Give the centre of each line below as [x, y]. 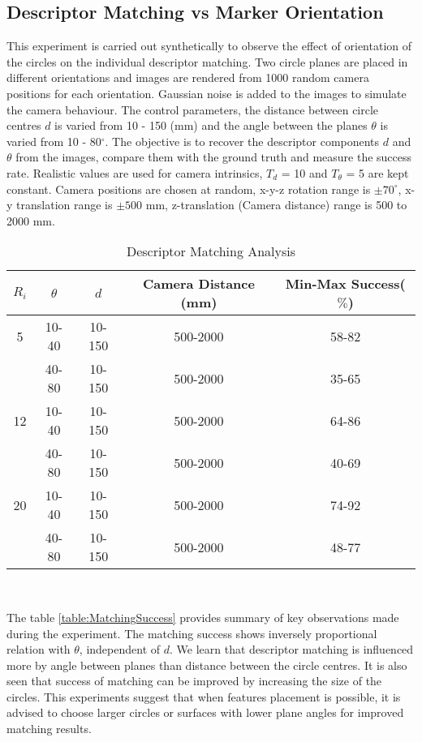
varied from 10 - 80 [54, 141]
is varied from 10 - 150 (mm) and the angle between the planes [211, 125]
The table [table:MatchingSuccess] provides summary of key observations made [203, 617]
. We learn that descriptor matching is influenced [292, 649]
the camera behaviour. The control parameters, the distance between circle [193, 109]
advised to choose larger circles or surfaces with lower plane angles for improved [205, 712]
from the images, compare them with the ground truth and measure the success [214, 157]
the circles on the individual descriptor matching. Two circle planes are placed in [207, 61]
